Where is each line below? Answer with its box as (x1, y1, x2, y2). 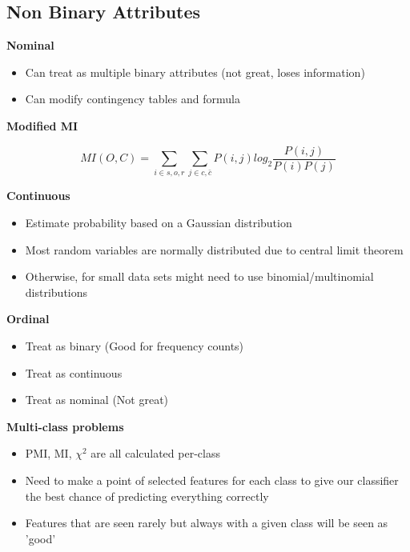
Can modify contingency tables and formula (25, 90, 240, 107)
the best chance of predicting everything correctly (25, 487, 269, 504)
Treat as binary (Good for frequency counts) (25, 337, 244, 354)
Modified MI (6, 117, 78, 134)
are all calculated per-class (90, 445, 220, 462)
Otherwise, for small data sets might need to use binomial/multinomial (25, 268, 374, 285)
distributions (25, 283, 88, 300)
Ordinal (6, 310, 50, 327)
